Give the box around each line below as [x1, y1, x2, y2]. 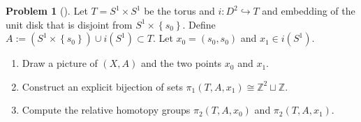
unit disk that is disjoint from [6, 17, 133, 31]
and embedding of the [262, 3, 355, 17]
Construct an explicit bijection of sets [22, 79, 183, 93]
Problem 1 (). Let [6, 3, 88, 17]
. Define [182, 17, 216, 31]
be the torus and [144, 3, 215, 17]
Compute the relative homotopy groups [22, 102, 191, 117]
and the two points [140, 56, 222, 70]
